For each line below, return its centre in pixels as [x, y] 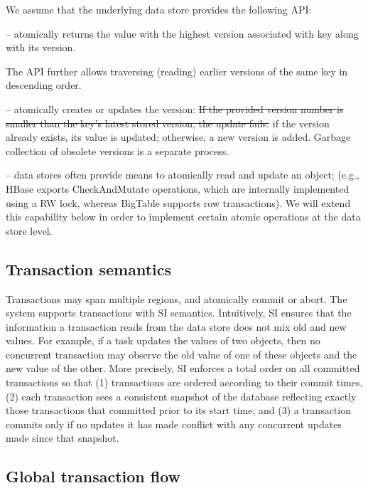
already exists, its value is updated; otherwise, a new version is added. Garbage [178, 137]
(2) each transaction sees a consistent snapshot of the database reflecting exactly [181, 396]
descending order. [44, 85]
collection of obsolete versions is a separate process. [118, 150]
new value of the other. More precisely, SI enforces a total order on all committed [183, 368]
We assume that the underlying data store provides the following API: [159, 9]
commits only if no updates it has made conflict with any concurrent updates [174, 424]
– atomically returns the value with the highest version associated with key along [182, 33]
